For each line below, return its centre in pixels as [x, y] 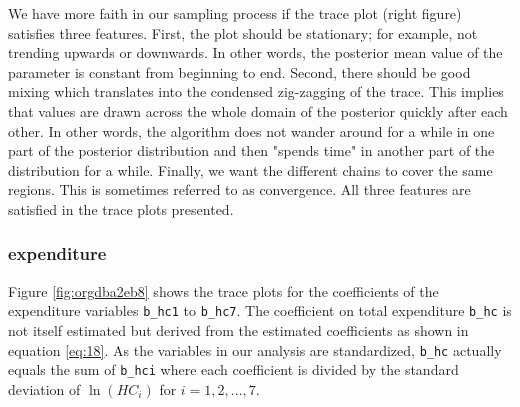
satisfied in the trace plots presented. [121, 208]
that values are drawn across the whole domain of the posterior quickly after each [258, 110]
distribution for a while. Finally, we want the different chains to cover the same [250, 169]
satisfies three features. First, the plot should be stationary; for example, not [243, 32]
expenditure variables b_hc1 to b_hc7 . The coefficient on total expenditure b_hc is [260, 310]
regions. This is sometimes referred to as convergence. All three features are [239, 189]
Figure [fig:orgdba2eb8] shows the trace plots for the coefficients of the [223, 290]
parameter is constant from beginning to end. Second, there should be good [239, 71]
